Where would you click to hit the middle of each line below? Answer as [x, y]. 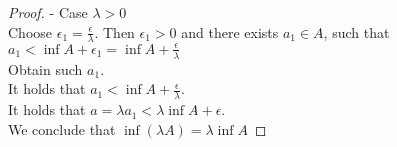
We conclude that [62, 128]
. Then [114, 31]
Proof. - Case [48, 12]
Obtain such [45, 68]
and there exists [230, 31]
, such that [356, 31]
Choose [30, 31]
